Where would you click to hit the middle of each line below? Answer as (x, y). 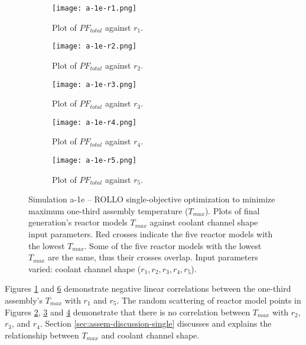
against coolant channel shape (204, 222)
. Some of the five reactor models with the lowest (173, 245)
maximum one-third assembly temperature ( (108, 210)
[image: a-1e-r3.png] (95, 84)
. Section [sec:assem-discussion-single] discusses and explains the (156, 323)
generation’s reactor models (78, 222)
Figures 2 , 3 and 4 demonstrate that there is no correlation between (128, 312)
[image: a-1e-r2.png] (95, 46)
